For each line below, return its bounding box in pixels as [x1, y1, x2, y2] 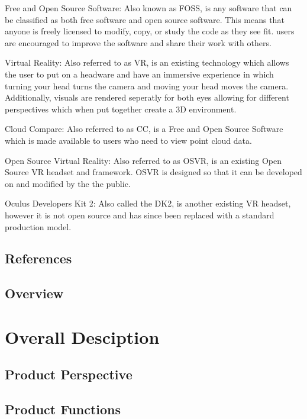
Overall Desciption [5, 324, 160, 349]
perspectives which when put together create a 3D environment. [5, 102, 237, 115]
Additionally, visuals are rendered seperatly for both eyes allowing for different [5, 91, 289, 104]
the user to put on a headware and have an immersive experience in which [5, 67, 274, 80]
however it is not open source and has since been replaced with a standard [5, 208, 274, 221]
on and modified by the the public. [5, 177, 131, 189]
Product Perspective [5, 365, 133, 383]
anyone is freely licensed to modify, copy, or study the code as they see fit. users [5, 25, 295, 37]
